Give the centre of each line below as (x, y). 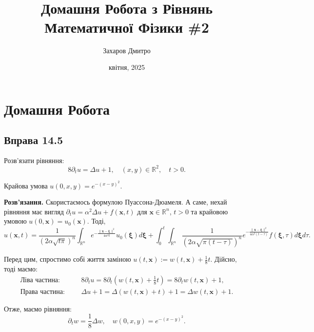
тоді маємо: (21, 269)
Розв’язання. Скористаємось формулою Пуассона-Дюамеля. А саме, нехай (116, 202)
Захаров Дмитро (127, 51)
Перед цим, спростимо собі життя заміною (68, 259)
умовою (15, 221)
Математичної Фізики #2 (127, 27)
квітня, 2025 (127, 67)
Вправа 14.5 (34, 140)
